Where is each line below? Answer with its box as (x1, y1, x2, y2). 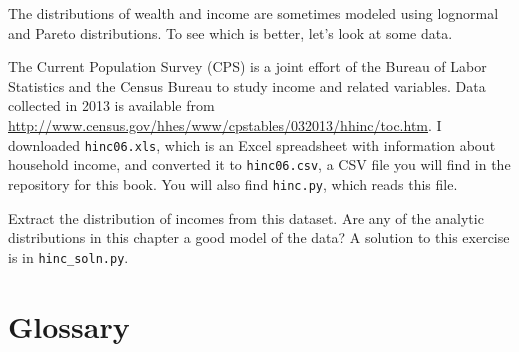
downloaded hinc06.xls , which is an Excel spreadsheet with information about (8, 134, 496, 155)
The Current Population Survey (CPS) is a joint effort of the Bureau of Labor (8, 56, 487, 77)
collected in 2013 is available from (8, 95, 215, 116)
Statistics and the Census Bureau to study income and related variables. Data (8, 75, 486, 96)
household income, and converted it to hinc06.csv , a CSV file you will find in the (8, 154, 511, 175)
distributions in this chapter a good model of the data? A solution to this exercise (8, 227, 510, 248)
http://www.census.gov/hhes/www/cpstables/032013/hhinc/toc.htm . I (8, 114, 442, 135)
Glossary (8, 305, 130, 346)
